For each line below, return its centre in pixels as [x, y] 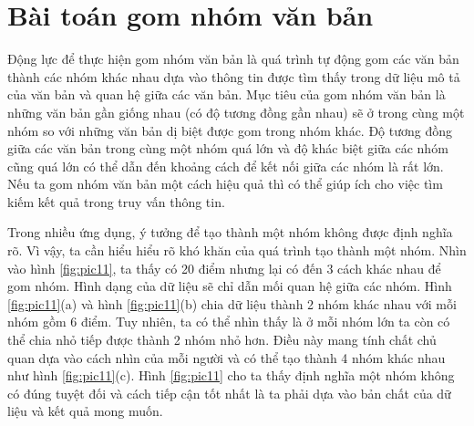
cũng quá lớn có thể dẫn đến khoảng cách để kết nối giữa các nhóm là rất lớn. [226, 166]
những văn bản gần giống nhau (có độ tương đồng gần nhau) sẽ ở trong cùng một [236, 112]
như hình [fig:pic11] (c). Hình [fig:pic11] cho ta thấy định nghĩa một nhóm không [231, 375]
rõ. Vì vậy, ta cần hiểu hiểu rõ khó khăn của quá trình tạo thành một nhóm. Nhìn [237, 250]
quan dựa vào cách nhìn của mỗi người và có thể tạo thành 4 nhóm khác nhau [227, 357]
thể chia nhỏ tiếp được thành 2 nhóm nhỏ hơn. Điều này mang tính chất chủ [222, 340]
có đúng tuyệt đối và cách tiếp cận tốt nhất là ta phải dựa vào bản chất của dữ [229, 393]
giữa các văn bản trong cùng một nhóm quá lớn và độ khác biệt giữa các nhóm [228, 148]
